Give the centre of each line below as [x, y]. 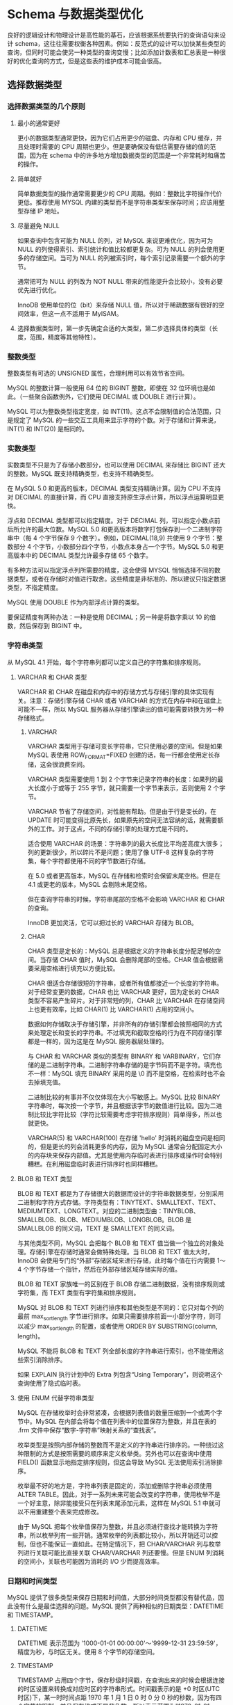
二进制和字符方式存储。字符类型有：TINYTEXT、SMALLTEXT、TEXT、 [118, 1202]
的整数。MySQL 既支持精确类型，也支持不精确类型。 [83, 474]
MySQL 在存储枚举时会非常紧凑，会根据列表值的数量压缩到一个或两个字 [120, 1412]
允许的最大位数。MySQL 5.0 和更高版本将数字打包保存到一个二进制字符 [121, 529]
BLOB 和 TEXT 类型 [45, 1179]
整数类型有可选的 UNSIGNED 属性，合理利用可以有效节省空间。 [98, 373]
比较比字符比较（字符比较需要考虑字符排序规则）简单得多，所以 [125, 1114]
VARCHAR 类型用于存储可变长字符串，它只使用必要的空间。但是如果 [125, 746]
